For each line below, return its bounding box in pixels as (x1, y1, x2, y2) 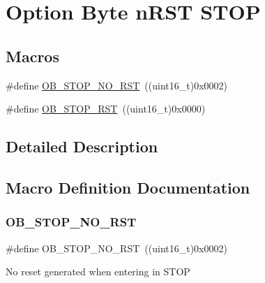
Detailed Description (6, 136, 158, 157)
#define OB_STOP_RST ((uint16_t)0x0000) (6, 101, 206, 116)
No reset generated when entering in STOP (6, 264, 190, 279)
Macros (6, 45, 59, 66)
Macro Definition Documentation (6, 176, 250, 198)
